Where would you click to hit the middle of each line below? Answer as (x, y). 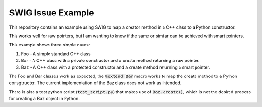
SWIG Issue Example (51, 13)
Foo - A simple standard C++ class (56, 54)
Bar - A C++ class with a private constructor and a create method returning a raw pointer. (110, 61)
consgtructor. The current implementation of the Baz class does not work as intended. (95, 83)
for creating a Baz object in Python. (44, 99)
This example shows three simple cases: (49, 45)
